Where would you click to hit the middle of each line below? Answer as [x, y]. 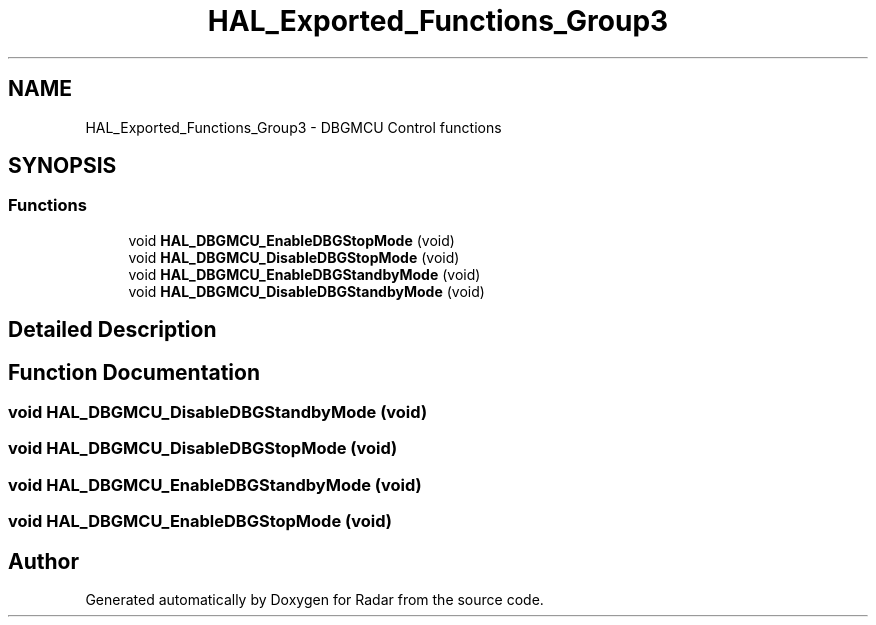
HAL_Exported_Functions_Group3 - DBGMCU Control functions [293, 127]
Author [43, 561]
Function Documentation [134, 372]
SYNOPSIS [62, 166]
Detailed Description [112, 330]
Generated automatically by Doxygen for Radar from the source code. [314, 600]
